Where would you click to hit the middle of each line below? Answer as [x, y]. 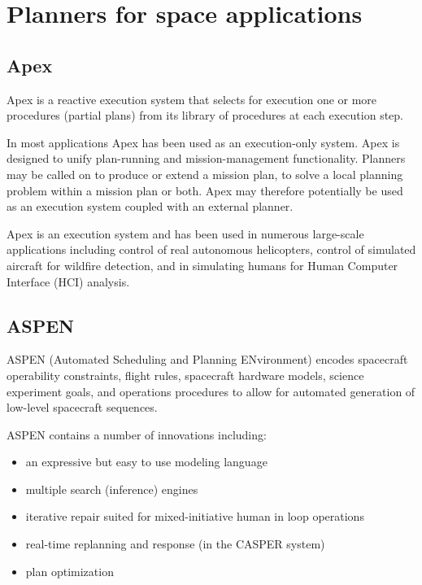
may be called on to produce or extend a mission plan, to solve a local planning [205, 174]
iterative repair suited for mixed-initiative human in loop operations [195, 516]
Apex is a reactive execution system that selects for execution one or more [192, 99]
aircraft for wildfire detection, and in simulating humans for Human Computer [202, 265]
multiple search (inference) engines [112, 489]
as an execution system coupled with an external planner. [150, 206]
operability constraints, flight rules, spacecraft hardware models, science [185, 375]
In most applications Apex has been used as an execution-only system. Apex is [203, 142]
